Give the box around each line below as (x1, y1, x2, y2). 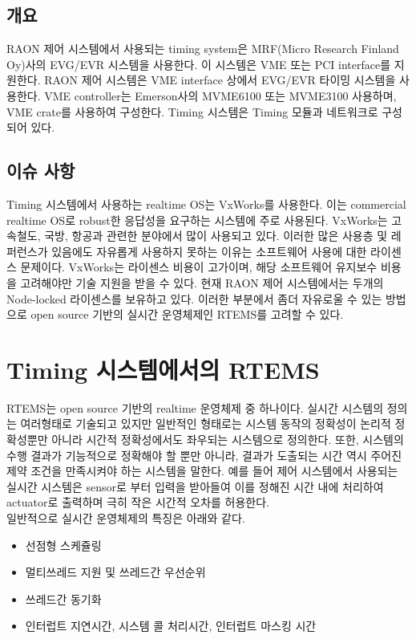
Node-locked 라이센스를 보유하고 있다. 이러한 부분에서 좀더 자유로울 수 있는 (6, 290, 382, 307)
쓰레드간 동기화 (25, 590, 102, 607)
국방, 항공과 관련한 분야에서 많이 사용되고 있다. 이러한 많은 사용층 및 (44, 227, 388, 244)
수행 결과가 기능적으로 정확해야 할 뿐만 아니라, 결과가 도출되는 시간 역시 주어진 (6, 446, 402, 463)
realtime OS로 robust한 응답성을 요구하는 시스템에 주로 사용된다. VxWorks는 (6, 211, 388, 228)
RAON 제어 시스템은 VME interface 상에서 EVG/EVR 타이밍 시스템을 (44, 71, 396, 88)
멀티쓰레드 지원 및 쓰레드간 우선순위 (25, 564, 206, 580)
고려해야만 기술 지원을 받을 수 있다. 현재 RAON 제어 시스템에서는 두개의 (20, 274, 384, 291)
